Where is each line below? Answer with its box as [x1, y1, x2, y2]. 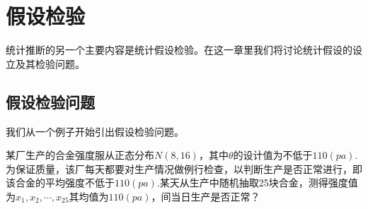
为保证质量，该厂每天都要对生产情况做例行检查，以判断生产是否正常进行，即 [6, 161, 362, 176]
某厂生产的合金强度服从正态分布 [6, 148, 154, 162]
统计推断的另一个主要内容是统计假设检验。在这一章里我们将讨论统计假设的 [6, 42, 352, 57]
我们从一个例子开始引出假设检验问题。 [6, 124, 184, 138]
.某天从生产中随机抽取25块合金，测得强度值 [156, 175, 358, 190]
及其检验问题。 [15, 56, 85, 71]
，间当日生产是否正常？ [151, 189, 260, 203]
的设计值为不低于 [233, 148, 313, 162]
